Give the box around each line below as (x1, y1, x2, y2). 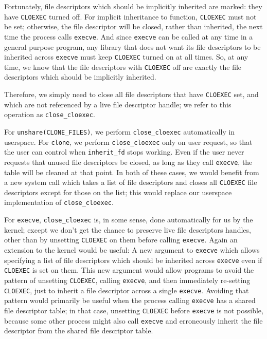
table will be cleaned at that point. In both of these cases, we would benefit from (4, 166, 259, 177)
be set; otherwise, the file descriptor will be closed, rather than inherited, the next (4, 21, 263, 32)
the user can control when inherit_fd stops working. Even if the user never (4, 146, 244, 157)
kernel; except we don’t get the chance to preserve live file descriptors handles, (4, 224, 251, 235)
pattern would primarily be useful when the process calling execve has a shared (4, 295, 256, 306)
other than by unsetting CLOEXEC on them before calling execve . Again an (4, 234, 238, 245)
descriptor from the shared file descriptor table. (4, 325, 153, 336)
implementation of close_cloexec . (4, 197, 114, 208)
